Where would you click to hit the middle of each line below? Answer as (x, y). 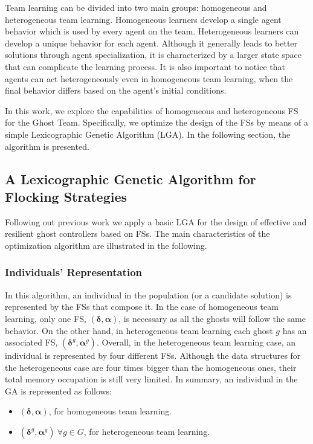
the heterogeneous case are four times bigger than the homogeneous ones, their (151, 367)
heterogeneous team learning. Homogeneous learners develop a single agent (143, 19)
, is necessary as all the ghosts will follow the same (212, 318)
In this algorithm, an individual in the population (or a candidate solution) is (148, 294)
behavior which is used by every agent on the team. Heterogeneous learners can (152, 31)
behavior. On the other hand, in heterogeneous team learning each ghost (139, 330)
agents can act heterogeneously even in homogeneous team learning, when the (149, 78)
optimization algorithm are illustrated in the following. (106, 245)
